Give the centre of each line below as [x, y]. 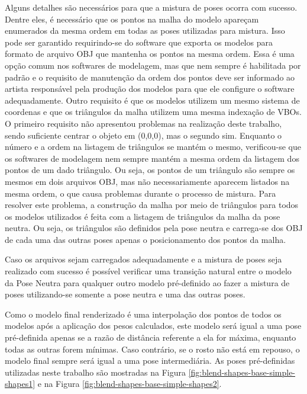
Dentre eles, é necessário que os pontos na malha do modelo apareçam [132, 19]
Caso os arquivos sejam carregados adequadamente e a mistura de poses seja [143, 259]
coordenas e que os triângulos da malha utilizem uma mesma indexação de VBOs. [153, 112]
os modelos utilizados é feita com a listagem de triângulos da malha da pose [143, 216]
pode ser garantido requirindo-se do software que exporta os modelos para [139, 42]
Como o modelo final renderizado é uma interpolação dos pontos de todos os [143, 314]
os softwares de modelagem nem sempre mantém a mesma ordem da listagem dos [152, 158]
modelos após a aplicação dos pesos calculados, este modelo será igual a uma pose [153, 326]
